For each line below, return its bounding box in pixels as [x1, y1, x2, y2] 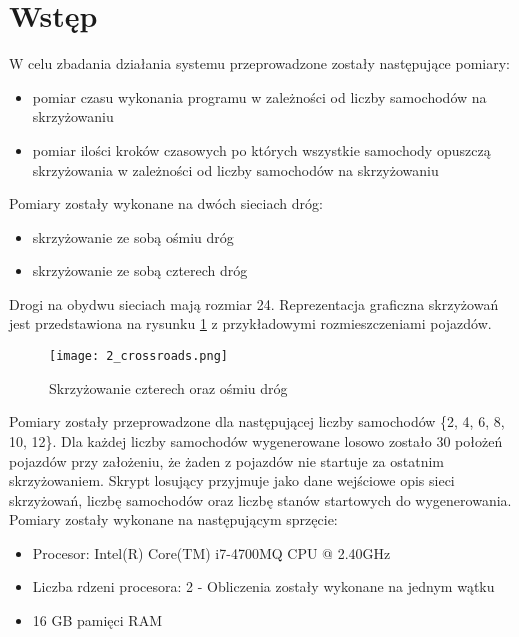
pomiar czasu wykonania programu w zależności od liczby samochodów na [32, 86, 487, 107]
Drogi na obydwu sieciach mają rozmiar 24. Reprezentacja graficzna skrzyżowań [9, 293, 499, 314]
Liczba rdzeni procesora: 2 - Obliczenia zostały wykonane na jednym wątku [32, 576, 495, 597]
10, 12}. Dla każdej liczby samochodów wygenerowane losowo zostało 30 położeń [9, 430, 503, 451]
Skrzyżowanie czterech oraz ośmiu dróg [49, 377, 288, 398]
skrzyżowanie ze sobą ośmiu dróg [32, 226, 234, 247]
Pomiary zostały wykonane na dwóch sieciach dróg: [9, 193, 323, 214]
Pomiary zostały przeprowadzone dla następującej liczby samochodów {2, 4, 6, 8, [9, 411, 505, 432]
